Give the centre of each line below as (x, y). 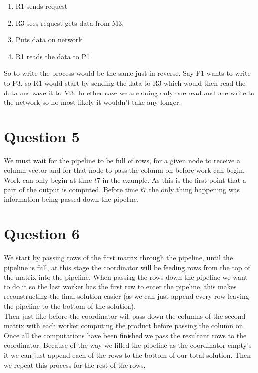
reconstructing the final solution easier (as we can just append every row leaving (127, 296)
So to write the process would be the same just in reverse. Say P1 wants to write (127, 73)
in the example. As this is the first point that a (174, 180)
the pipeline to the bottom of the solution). (70, 306)
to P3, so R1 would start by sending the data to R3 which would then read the (125, 82)
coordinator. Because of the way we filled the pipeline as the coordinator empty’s (128, 345)
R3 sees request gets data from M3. (70, 23)
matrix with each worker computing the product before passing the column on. (125, 326)
